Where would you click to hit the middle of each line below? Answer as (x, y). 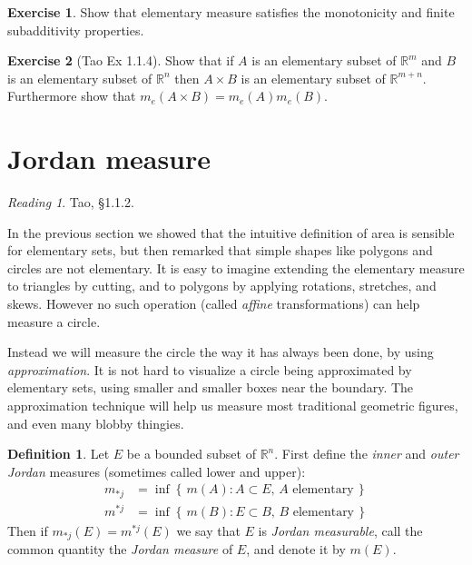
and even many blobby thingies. (96, 423)
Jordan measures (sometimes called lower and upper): (157, 471)
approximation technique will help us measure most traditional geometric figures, (233, 406)
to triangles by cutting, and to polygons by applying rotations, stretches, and (222, 286)
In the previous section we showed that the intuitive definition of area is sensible (231, 232)
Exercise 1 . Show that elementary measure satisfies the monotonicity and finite (231, 12)
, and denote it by (296, 549)
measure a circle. (54, 321)
